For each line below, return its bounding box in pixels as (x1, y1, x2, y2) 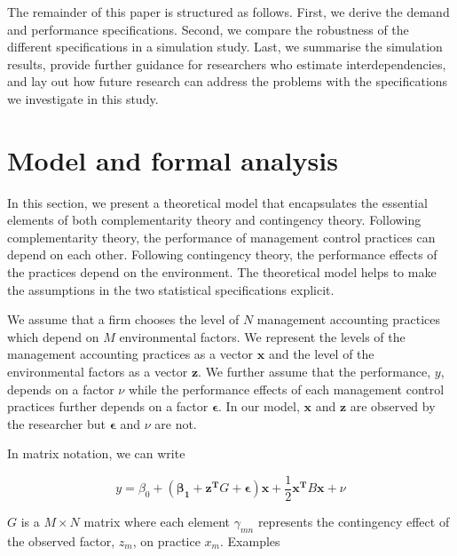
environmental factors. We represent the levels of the (119, 327, 406, 346)
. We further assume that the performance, (198, 362, 431, 381)
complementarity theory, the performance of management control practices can (7, 227, 436, 246)
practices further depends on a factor (7, 397, 209, 416)
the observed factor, (7, 531, 115, 550)
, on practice (132, 531, 201, 550)
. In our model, (218, 397, 300, 416)
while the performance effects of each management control (128, 379, 445, 398)
